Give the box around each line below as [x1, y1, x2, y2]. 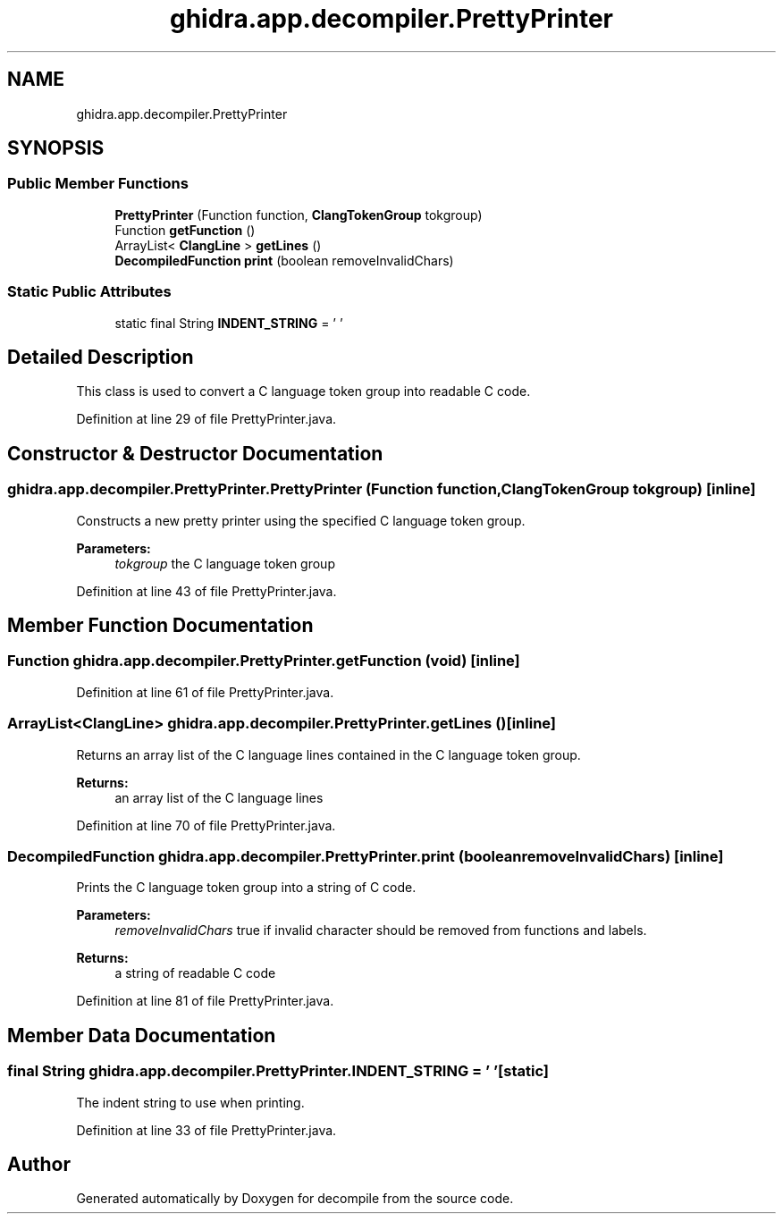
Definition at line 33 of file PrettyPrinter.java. [76, 1122, 337, 1138]
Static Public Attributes [7, 282, 172, 301]
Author [7, 1152, 71, 1175]
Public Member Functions [7, 174, 189, 193]
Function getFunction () [114, 222, 256, 238]
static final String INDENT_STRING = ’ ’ [114, 315, 343, 331]
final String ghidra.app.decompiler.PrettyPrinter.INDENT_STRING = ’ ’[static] [7, 1062, 550, 1081]
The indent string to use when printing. [76, 1094, 305, 1110]
